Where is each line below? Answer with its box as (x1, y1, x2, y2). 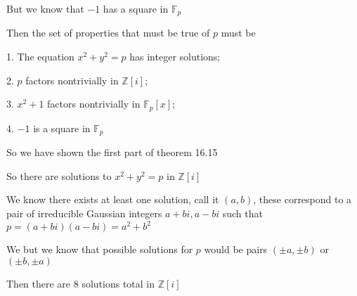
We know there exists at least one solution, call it (6, 192, 219, 207)
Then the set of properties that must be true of (6, 25, 210, 40)
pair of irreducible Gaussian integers (6, 205, 162, 220)
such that (222, 205, 263, 220)
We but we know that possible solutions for (6, 242, 193, 257)
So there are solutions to (6, 168, 112, 183)
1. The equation (6, 49, 74, 64)
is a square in (33, 120, 91, 135)
